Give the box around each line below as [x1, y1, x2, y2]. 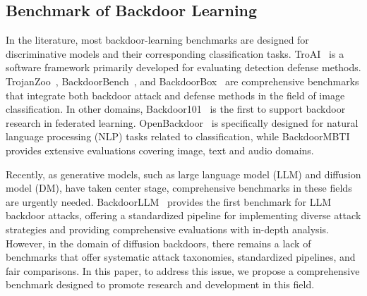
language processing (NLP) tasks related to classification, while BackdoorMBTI [6, 129, 350, 144]
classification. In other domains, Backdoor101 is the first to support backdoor [6, 101, 346, 116]
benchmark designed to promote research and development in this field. [6, 277, 315, 292]
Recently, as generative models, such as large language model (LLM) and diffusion [6, 166, 361, 181]
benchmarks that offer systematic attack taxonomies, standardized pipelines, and [6, 249, 356, 264]
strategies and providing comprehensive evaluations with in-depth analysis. [6, 221, 329, 236]
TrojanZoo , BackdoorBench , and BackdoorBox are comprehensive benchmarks [6, 73, 359, 88]
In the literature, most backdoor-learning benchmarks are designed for [6, 32, 309, 47]
